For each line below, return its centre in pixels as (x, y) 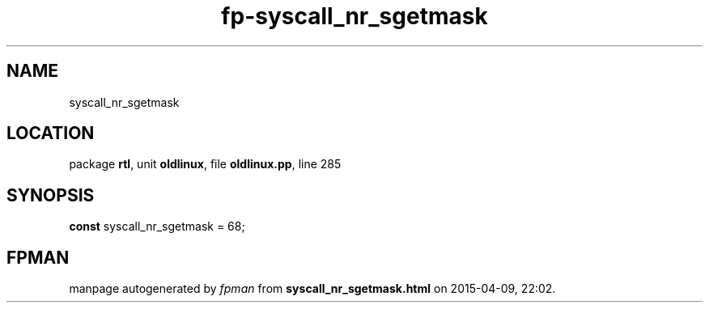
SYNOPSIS (51, 195)
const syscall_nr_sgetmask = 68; (157, 226)
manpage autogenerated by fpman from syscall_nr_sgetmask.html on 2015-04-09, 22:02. (312, 289)
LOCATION (51, 133)
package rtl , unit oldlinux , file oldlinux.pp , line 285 (205, 164)
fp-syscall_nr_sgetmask (354, 16)
